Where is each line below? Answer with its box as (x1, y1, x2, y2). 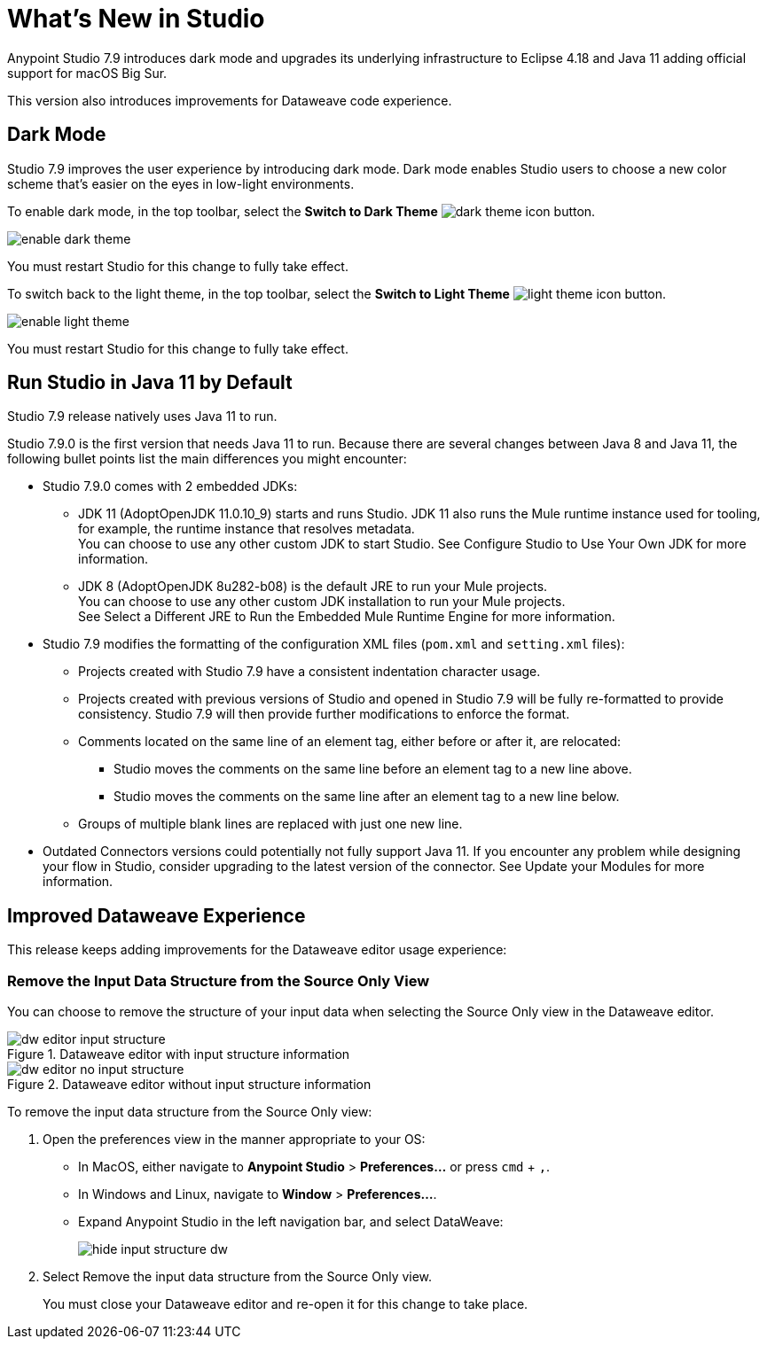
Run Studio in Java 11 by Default (7, 371, 293, 394)
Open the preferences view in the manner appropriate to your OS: (43, 1132, 426, 1148)
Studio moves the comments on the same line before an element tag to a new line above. (113, 761, 632, 777)
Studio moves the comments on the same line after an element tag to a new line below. (113, 789, 620, 805)
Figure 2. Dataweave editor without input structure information (7, 1077, 372, 1093)
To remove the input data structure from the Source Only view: (7, 1104, 372, 1120)
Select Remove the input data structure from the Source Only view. (43, 1269, 433, 1285)
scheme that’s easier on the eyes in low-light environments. (7, 175, 355, 191)
